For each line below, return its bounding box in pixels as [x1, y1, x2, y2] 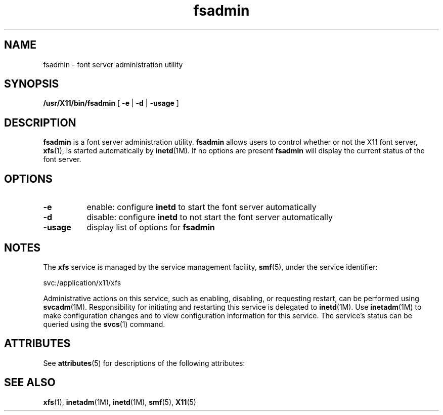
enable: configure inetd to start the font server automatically [86, 202, 317, 213]
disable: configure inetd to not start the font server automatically [86, 212, 333, 223]
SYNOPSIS [4, 77, 59, 91]
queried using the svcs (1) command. [43, 319, 165, 328]
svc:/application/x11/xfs [43, 278, 121, 287]
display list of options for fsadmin [86, 222, 215, 233]
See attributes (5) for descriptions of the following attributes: [43, 358, 245, 367]
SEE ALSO [4, 376, 56, 389]
